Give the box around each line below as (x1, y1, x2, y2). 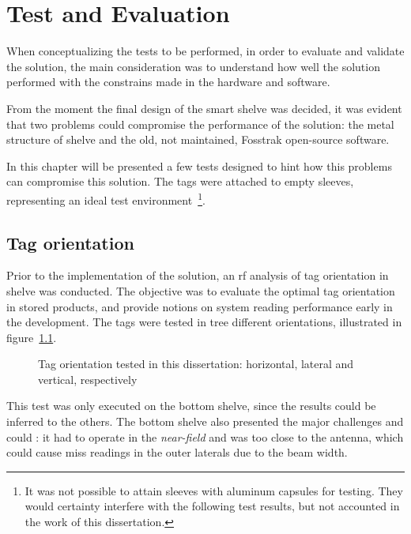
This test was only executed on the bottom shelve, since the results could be (6, 397, 376, 414)
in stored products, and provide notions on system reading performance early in (6, 298, 393, 314)
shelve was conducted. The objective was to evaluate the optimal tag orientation (6, 282, 395, 299)
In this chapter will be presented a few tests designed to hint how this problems (6, 157, 392, 174)
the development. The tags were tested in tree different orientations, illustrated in (6, 314, 402, 330)
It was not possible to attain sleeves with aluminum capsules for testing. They (25, 482, 403, 498)
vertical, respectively (38, 370, 138, 387)
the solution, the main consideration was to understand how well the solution (6, 58, 380, 74)
